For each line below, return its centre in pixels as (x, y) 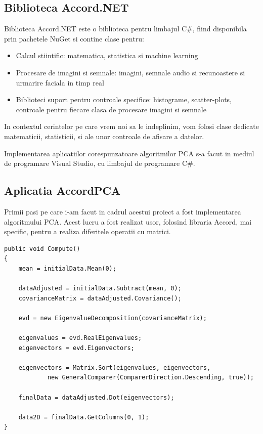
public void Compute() (42, 249)
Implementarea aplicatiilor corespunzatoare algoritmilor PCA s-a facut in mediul (129, 153)
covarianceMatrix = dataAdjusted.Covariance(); (100, 298)
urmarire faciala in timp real (60, 82)
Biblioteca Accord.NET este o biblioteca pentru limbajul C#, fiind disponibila (125, 29)
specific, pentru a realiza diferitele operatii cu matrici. (87, 231)
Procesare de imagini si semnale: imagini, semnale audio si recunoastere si (130, 72)
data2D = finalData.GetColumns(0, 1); (84, 417)
